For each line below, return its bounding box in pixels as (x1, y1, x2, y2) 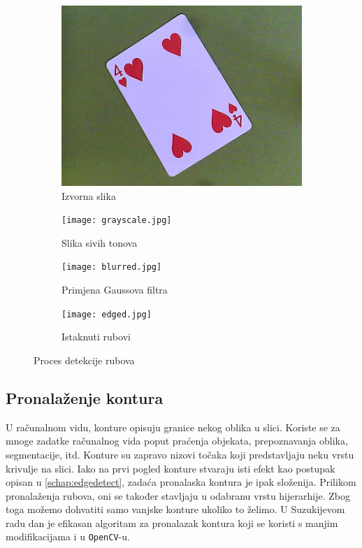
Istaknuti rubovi (61, 329, 131, 344)
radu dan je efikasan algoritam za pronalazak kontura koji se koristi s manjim (6, 515, 338, 530)
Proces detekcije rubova (34, 352, 135, 367)
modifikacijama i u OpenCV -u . (6, 529, 130, 544)
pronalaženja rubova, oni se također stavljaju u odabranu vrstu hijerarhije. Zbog (6, 488, 350, 503)
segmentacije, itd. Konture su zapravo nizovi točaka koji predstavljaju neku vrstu (6, 447, 354, 461)
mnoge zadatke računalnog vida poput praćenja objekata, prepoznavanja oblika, (6, 433, 348, 448)
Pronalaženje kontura (6, 387, 164, 408)
